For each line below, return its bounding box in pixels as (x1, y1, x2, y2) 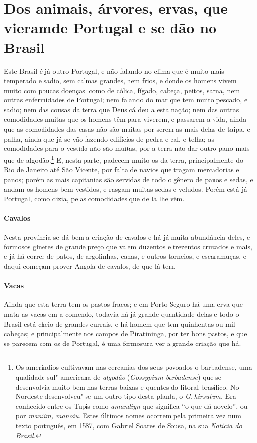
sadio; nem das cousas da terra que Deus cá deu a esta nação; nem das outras (4, 104, 239, 114)
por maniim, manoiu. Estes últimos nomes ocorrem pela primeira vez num (15, 410, 242, 421)
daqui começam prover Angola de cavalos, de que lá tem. (4, 261, 176, 271)
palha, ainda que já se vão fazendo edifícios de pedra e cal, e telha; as (4, 133, 214, 144)
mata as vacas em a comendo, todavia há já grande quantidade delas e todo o (4, 309, 239, 319)
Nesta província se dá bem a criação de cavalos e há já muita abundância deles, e (4, 232, 250, 242)
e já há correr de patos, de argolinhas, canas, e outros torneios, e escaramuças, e (4, 251, 246, 261)
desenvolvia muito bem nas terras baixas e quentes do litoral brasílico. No (15, 381, 239, 392)
